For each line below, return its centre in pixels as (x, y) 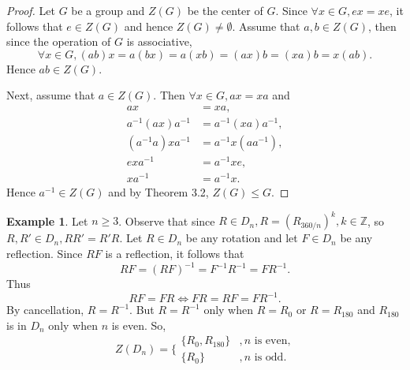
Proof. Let (31, 10)
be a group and (108, 10)
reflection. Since (45, 254)
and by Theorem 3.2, (158, 192)
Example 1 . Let (47, 221)
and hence (149, 26)
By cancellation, (45, 310)
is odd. (270, 358)
